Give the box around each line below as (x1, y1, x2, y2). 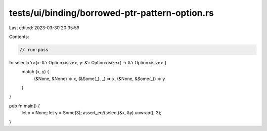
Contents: (9, 34, 29, 40)
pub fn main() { (9, 103, 40, 109)
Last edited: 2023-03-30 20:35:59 (9, 25, 80, 31)
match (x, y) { (21, 69, 49, 75)
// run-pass (19, 47, 49, 52)
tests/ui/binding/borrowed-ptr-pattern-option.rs (9, 7, 214, 18)
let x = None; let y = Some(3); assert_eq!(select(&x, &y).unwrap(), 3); (21, 110, 162, 116)
